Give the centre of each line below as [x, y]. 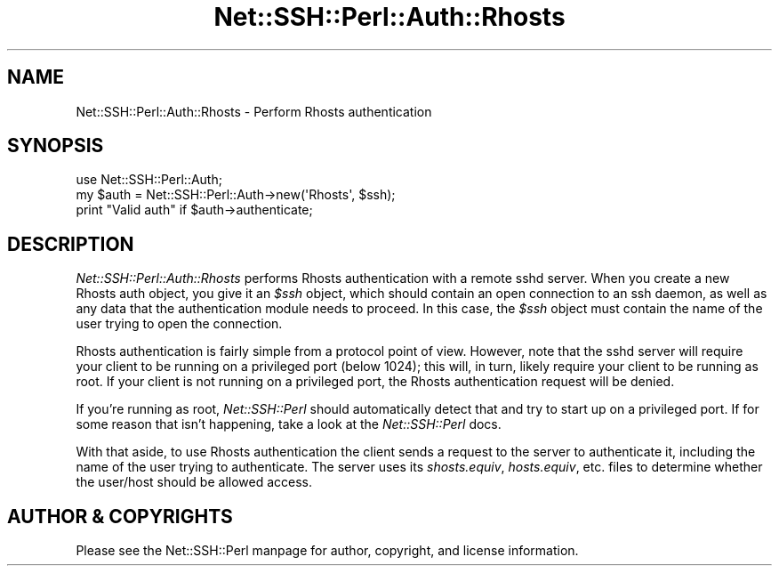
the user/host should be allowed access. [194, 482]
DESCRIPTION [71, 244]
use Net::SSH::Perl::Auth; [149, 180]
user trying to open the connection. [179, 324]
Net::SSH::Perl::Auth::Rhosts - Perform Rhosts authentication [254, 111]
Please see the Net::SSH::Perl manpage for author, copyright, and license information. [327, 551]
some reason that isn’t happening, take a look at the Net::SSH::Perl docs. [289, 424]
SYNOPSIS [56, 146]
